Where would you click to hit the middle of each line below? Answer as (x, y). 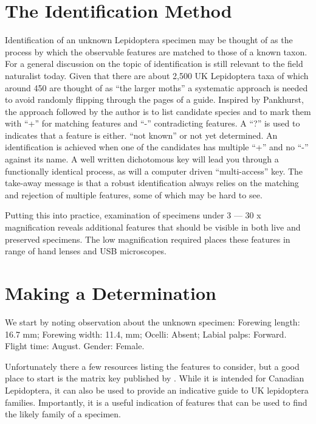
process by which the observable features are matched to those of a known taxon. (156, 51)
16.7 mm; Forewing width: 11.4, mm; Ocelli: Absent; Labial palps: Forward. (146, 334)
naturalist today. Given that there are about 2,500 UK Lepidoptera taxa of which (157, 75)
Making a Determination (111, 293)
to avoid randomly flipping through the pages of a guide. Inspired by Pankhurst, (154, 99)
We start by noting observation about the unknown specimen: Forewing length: (153, 321)
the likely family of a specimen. (63, 414)
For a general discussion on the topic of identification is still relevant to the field (154, 64)
